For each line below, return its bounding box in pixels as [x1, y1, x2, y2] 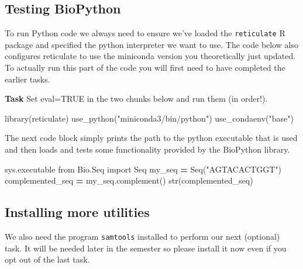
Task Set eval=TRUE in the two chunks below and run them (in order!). [5, 92, 268, 105]
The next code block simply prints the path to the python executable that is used [5, 132, 298, 144]
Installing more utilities [5, 203, 150, 221]
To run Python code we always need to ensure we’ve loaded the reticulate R [5, 27, 285, 39]
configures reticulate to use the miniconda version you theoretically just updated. [5, 50, 296, 62]
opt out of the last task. [5, 253, 90, 265]
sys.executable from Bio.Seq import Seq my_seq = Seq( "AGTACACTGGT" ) [5, 163, 281, 175]
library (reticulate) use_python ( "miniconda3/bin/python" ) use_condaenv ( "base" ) [5, 112, 294, 124]
